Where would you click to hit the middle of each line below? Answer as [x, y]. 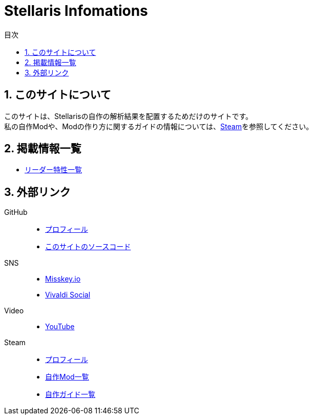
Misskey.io [63, 279]
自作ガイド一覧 [70, 394]
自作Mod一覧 [67, 377]
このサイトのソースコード [88, 247]
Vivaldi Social [68, 295]
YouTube [60, 327]
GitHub [16, 212]
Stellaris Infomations [76, 11]
